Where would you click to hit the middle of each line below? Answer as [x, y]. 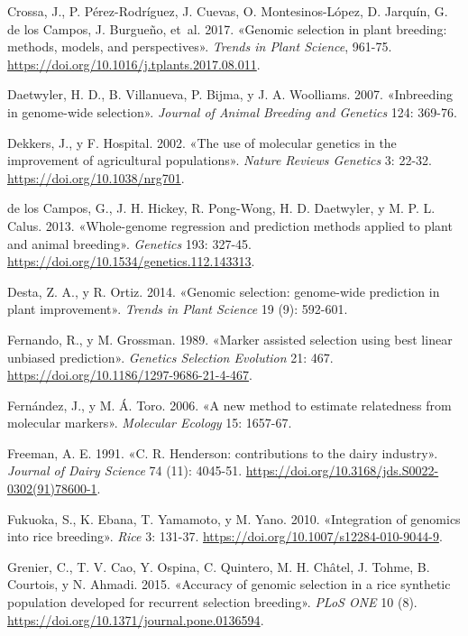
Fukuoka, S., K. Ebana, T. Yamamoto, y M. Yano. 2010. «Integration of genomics [234, 518]
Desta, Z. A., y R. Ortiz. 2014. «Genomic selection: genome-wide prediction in [224, 291]
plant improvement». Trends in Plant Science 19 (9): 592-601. [178, 309]
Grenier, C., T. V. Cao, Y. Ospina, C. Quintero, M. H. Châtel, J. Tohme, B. [219, 566]
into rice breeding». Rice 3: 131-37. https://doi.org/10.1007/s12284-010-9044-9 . [225, 536]
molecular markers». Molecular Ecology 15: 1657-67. [150, 423]
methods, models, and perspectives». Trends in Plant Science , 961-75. [200, 46]
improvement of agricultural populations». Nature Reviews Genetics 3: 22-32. [220, 160]
